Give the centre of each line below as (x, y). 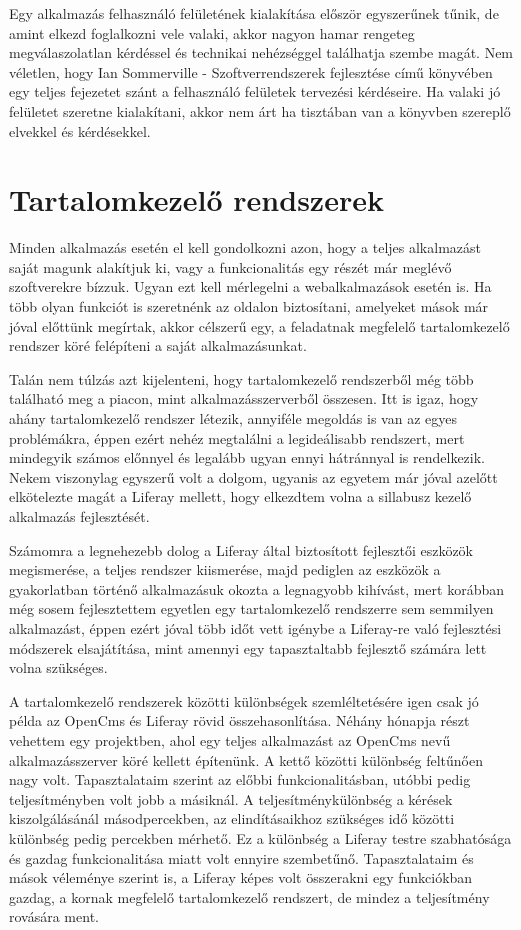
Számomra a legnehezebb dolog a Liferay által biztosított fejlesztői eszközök (241, 549)
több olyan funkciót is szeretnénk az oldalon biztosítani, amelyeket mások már (249, 306)
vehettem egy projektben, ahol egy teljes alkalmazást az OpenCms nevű (230, 739)
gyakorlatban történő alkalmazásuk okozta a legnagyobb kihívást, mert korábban (257, 588)
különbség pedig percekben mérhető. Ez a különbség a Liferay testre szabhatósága (260, 837)
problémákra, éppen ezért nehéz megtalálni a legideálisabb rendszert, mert (237, 437)
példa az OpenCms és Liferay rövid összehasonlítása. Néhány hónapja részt (239, 720)
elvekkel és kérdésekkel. (80, 130)
